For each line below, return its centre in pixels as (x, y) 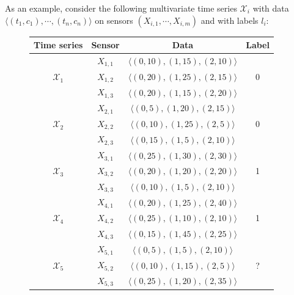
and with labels (230, 20)
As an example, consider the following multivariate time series (121, 8)
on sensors (114, 20)
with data (271, 8)
